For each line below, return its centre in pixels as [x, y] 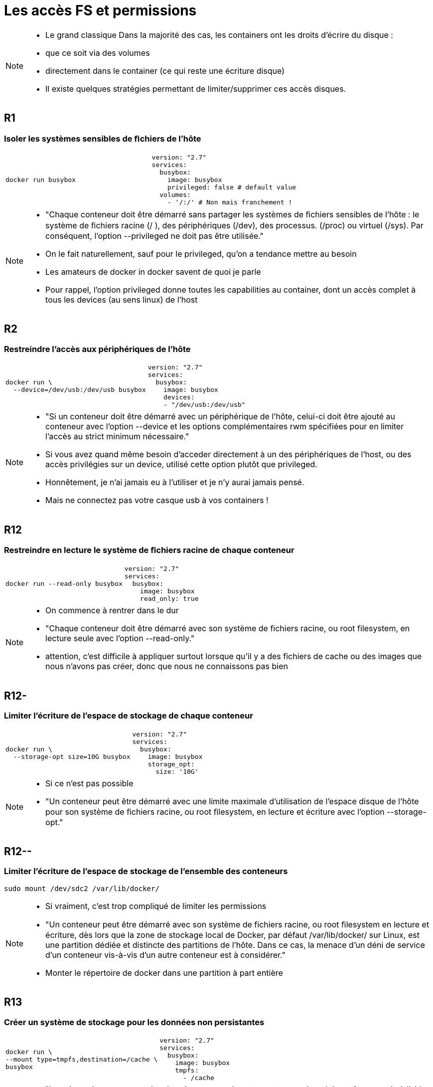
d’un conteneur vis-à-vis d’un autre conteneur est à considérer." [165, 955]
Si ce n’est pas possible [89, 783]
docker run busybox [41, 180]
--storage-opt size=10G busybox [72, 756]
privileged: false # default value [232, 187]
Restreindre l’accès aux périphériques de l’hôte [97, 349]
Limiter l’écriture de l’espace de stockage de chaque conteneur [129, 716]
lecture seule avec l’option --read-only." [120, 638]
